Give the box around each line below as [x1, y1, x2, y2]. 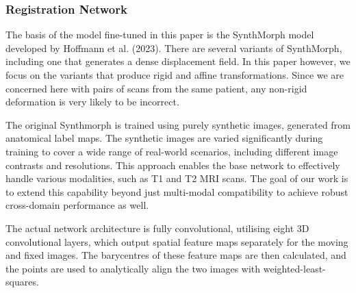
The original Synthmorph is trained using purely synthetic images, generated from [5, 117, 351, 131]
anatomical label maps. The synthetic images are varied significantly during [5, 131, 323, 145]
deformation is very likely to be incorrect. [5, 94, 179, 109]
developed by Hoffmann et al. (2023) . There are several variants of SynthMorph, [5, 40, 342, 55]
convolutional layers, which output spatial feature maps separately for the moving [5, 234, 348, 249]
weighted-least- [263, 261, 326, 275]
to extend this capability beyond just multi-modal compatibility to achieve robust [5, 184, 348, 199]
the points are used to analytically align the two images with [5, 261, 261, 275]
